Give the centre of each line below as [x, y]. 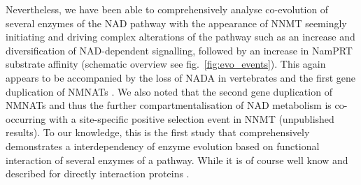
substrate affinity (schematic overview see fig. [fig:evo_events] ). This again [166, 64]
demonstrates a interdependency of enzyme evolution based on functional [163, 146]
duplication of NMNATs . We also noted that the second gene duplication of [169, 91]
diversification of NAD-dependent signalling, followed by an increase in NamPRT [179, 50]
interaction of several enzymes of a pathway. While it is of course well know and [177, 160]
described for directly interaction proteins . [98, 173]
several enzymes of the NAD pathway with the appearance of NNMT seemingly [176, 23]
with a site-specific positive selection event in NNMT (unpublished [191, 118]
